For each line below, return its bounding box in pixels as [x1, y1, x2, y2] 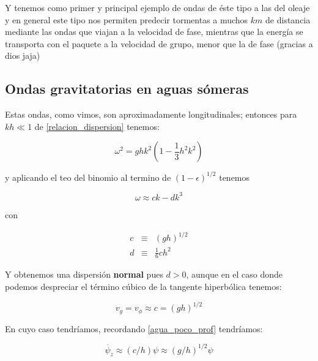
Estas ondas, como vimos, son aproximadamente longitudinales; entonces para [5, 108, 297, 121]
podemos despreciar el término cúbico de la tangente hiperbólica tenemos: [5, 280, 282, 293]
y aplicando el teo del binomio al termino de [5, 170, 171, 183]
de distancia [265, 13, 311, 26]
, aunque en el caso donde [186, 268, 283, 281]
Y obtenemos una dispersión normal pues [5, 268, 163, 281]
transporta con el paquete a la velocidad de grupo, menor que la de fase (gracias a [5, 37, 313, 50]
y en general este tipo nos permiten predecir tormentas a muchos [5, 13, 248, 26]
